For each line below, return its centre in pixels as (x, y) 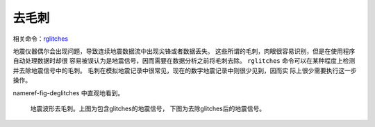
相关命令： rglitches (41, 39)
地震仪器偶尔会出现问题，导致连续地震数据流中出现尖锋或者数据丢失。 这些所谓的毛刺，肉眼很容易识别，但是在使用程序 (184, 51)
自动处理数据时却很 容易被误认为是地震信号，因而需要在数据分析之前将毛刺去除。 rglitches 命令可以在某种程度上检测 (184, 61)
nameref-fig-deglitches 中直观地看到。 (68, 92)
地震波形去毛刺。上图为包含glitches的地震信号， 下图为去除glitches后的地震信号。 (148, 108)
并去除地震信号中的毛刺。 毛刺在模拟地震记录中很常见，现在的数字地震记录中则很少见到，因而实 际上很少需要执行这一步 (185, 70)
